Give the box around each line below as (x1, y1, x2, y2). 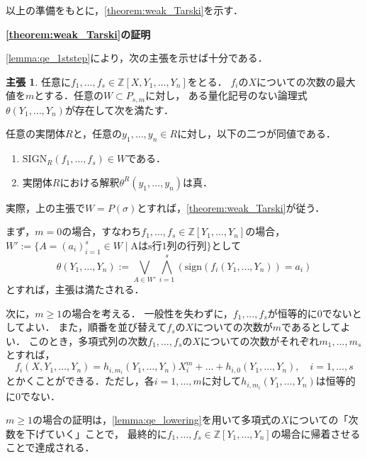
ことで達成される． (6, 440, 95, 455)
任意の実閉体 (6, 126, 65, 141)
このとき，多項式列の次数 (28, 333, 148, 348)
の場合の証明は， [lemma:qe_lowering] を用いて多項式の (32, 412, 281, 427)
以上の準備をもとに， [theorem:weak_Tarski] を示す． (6, 3, 244, 17)
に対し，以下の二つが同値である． (177, 126, 336, 141)
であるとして (281, 319, 341, 334)
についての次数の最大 (256, 74, 356, 89)
